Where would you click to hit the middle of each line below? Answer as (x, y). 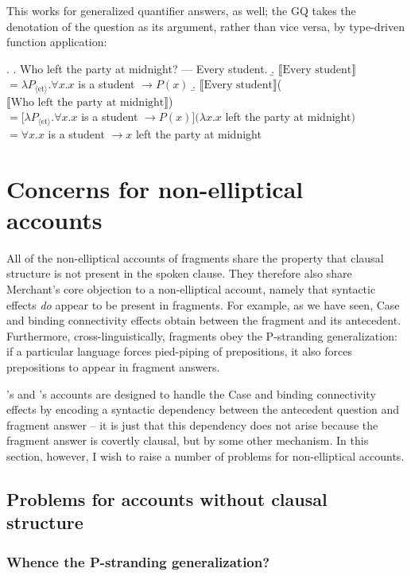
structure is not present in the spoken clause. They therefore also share (179, 273)
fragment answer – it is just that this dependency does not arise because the (192, 424)
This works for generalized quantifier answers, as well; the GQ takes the (181, 10)
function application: (57, 42)
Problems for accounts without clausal (167, 498)
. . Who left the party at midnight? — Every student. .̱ (141, 68)
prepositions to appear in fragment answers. (113, 366)
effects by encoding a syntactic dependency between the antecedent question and (203, 409)
